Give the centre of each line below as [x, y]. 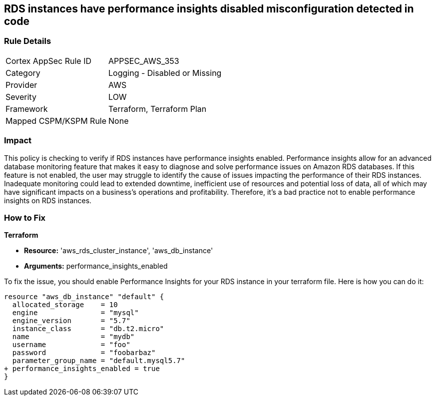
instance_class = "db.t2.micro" [88, 329]
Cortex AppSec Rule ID [49, 61]
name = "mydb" [73, 337]
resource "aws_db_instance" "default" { [84, 297]
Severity [21, 97]
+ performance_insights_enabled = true [82, 369]
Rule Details [28, 41]
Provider [21, 85]
